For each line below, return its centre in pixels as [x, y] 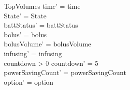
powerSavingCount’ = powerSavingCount [65, 72]
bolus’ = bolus [25, 34]
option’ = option [29, 82]
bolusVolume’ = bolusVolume [48, 44]
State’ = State [25, 15]
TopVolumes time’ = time [42, 6]
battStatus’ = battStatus [41, 25]
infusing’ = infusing [33, 53]
